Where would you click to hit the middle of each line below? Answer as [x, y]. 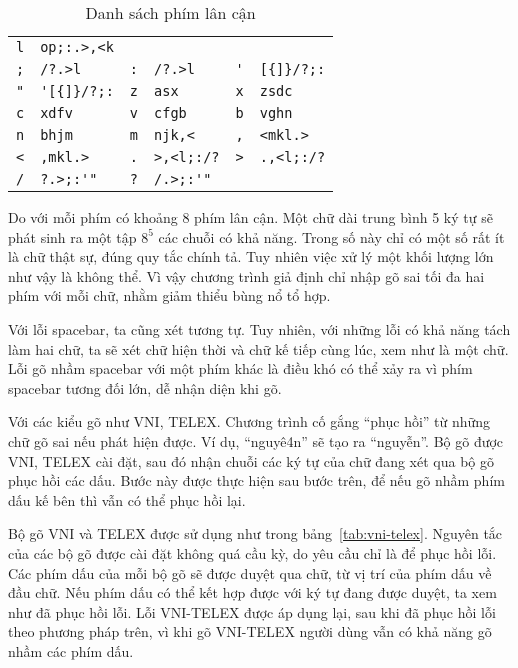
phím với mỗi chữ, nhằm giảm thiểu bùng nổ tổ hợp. [169, 295]
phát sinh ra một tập [72, 236]
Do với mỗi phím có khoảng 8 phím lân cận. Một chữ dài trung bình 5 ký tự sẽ [250, 217]
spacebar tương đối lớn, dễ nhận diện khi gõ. [145, 387]
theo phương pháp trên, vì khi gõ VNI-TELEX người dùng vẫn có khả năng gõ [250, 631]
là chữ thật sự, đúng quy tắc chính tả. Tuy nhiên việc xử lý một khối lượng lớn [251, 256]
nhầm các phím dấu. [71, 650]
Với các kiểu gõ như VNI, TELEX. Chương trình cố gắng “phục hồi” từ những [249, 421]
